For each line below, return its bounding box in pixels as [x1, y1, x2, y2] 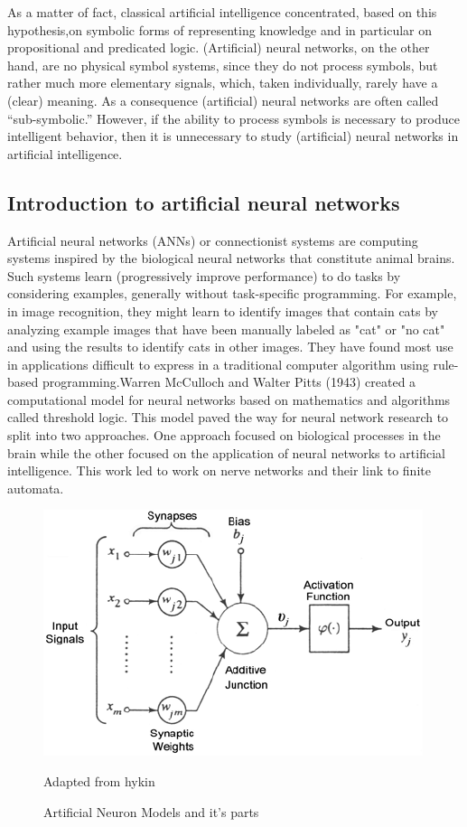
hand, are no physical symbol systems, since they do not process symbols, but [7, 55, 438, 74]
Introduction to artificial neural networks [7, 188, 400, 216]
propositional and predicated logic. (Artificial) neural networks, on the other [7, 38, 430, 57]
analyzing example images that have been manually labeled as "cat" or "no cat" [7, 319, 445, 338]
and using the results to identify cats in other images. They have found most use [7, 337, 453, 356]
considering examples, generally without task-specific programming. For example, [7, 284, 457, 303]
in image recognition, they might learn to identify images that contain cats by [7, 301, 439, 320]
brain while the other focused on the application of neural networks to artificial [7, 443, 445, 462]
